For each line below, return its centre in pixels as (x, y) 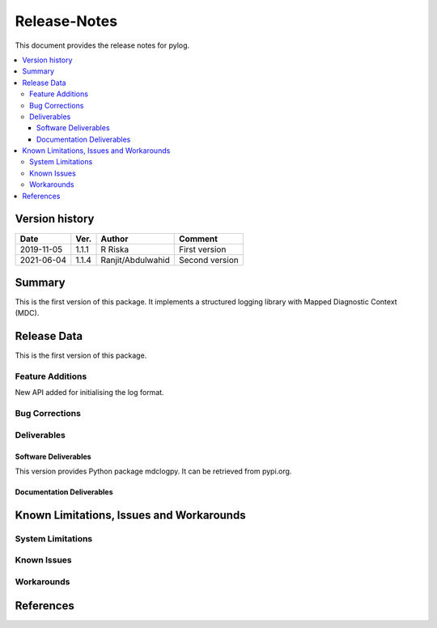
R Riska (115, 249)
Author (115, 239)
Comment (198, 239)
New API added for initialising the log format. (90, 392)
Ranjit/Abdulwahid (135, 260)
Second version (208, 260)
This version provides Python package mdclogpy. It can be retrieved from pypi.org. (153, 471)
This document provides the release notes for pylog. (102, 45)
